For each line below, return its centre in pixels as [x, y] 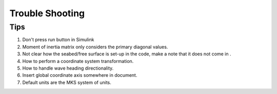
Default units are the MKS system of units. [67, 82]
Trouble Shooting [47, 13]
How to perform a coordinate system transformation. [78, 61]
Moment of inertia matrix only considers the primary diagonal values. [95, 47]
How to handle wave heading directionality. [68, 68]
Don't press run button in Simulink [58, 40]
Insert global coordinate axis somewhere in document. [80, 75]
